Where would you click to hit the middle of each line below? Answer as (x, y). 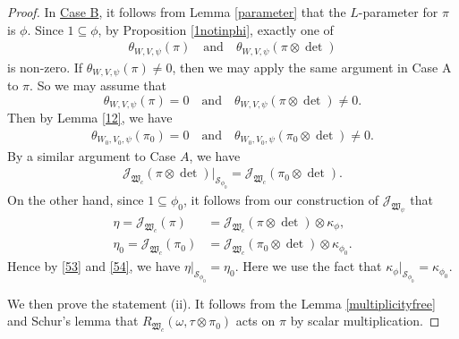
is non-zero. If (45, 67)
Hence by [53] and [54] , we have (94, 266)
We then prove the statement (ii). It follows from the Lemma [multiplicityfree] (221, 303)
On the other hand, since (76, 199)
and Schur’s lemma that (73, 321)
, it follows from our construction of (281, 199)
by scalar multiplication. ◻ (365, 321)
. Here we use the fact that (308, 266)
